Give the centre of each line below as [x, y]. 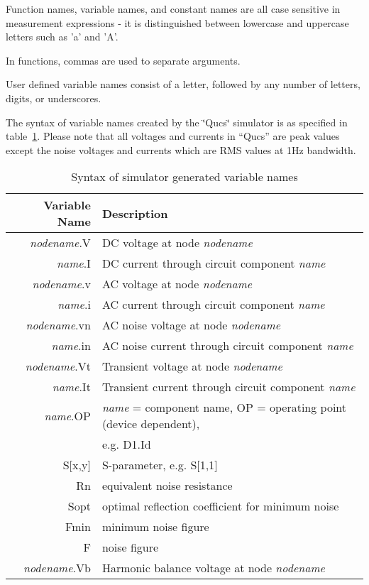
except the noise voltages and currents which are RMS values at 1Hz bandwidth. [181, 149]
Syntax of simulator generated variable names [184, 177]
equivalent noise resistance [167, 486]
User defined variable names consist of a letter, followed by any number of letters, [183, 84]
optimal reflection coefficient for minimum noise [220, 506]
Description [135, 213]
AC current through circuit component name [213, 305]
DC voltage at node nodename [177, 243]
